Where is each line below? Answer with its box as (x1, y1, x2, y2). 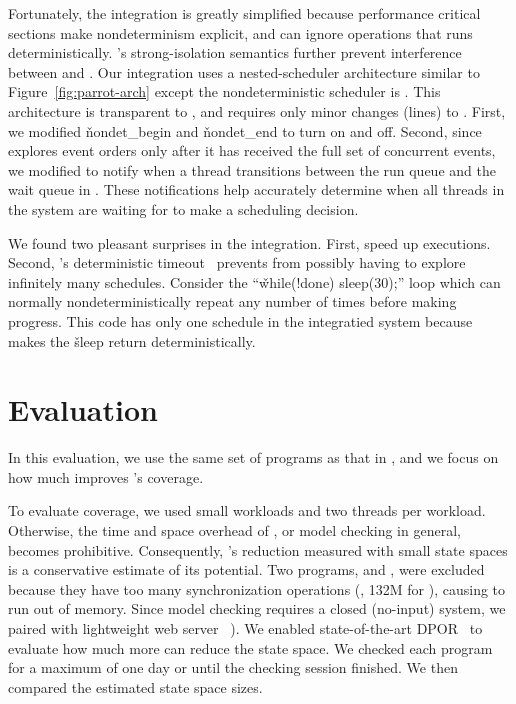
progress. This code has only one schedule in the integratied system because (8, 310, 473, 331)
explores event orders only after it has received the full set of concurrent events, (8, 140, 496, 161)
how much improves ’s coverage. (8, 466, 204, 487)
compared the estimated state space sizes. (8, 676, 263, 697)
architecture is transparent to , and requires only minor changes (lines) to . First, (8, 100, 506, 121)
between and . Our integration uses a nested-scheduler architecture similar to (8, 61, 480, 82)
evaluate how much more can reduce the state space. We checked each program (8, 637, 493, 658)
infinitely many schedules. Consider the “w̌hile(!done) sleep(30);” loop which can (8, 271, 501, 292)
